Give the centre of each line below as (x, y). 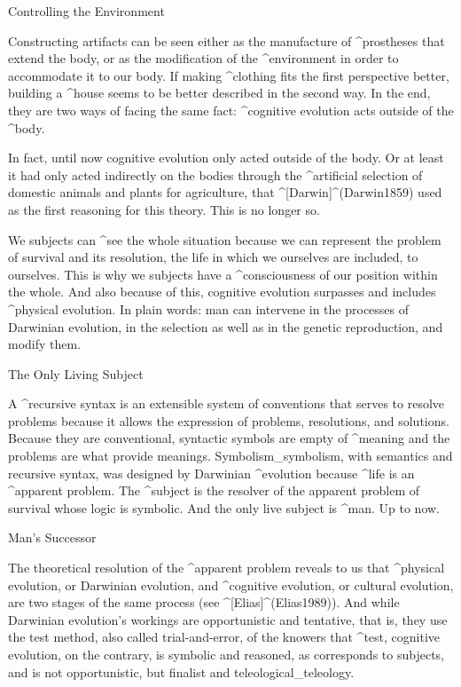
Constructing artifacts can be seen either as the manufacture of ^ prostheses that (227, 40)
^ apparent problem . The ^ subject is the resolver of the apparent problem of (214, 490)
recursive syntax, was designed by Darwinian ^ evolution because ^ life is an (211, 473)
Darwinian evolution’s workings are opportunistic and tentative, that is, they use (228, 619)
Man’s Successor (52, 537)
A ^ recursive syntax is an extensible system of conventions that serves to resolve (227, 403)
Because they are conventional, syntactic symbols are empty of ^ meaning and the (229, 438)
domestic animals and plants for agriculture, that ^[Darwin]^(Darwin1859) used (225, 192)
